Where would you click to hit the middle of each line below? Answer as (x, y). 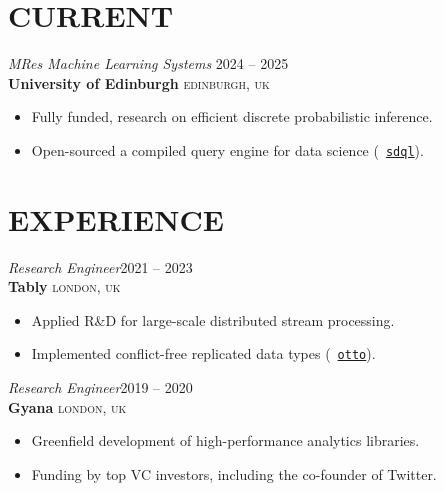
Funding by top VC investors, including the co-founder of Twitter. (234, 473)
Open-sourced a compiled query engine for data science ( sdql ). (227, 149)
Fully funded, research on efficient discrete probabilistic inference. (232, 116)
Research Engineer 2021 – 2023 (100, 266)
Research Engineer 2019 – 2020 (100, 387)
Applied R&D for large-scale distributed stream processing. (213, 319)
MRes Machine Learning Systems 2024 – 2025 (148, 63)
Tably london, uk (64, 286)
